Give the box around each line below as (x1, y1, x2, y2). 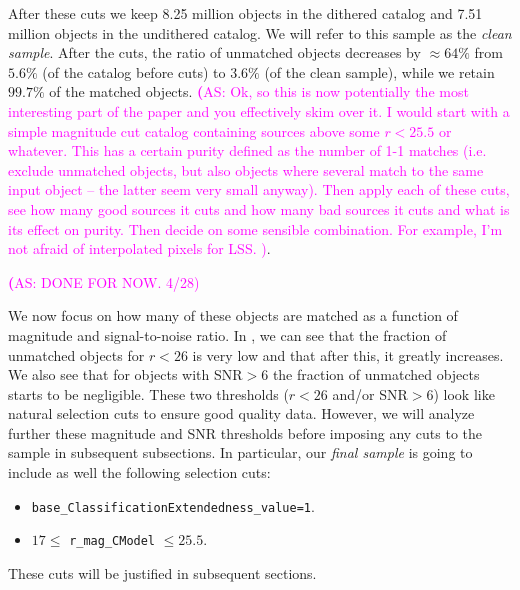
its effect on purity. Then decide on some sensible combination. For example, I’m (8, 218, 503, 239)
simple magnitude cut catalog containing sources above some (8, 120, 380, 141)
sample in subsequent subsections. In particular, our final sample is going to (8, 442, 473, 463)
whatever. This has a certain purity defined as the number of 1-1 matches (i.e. (8, 140, 487, 161)
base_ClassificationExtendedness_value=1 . (31, 495, 315, 516)
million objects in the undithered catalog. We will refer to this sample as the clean (8, 22, 512, 43)
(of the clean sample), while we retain (264, 61, 495, 82)
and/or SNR (332, 383, 408, 404)
